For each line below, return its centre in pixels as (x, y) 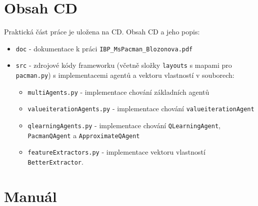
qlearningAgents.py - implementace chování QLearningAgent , (124, 125)
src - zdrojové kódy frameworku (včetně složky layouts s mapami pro (124, 65)
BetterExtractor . (55, 161)
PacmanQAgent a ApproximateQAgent (84, 135)
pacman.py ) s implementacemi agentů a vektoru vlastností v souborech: (125, 75)
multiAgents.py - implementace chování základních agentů (118, 92)
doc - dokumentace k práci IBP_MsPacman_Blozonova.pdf (104, 48)
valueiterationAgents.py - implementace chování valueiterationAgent (141, 108)
